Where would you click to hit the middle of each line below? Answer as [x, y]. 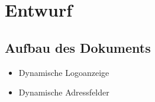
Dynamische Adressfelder [64, 92]
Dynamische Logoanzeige [64, 72]
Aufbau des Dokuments [78, 47]
